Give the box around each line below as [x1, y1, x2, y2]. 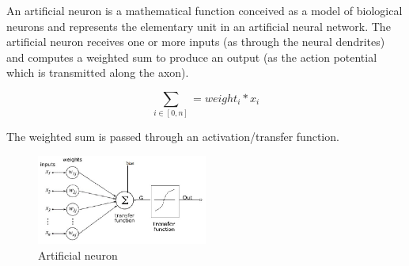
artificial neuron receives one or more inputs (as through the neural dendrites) [6, 33, 385, 50]
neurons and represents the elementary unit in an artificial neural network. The [6, 17, 391, 34]
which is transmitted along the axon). [6, 64, 189, 81]
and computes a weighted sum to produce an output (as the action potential [6, 48, 377, 65]
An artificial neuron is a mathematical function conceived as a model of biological [6, 2, 403, 18]
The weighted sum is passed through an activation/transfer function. [6, 128, 339, 145]
